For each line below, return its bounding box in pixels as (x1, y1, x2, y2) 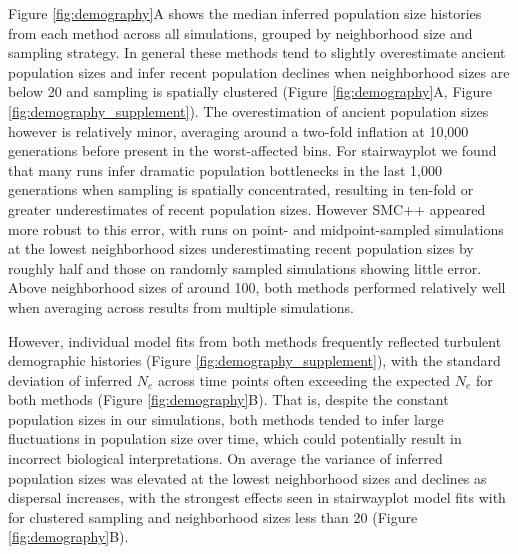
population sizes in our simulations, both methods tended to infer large (8, 408, 444, 429)
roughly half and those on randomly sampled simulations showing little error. (8, 257, 482, 278)
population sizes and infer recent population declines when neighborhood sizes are (8, 61, 510, 82)
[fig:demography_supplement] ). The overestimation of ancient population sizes (8, 100, 489, 121)
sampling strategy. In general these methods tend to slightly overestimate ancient (8, 42, 506, 63)
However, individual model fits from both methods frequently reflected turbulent (8, 330, 502, 351)
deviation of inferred (8, 369, 133, 390)
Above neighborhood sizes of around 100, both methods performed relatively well (8, 277, 506, 298)
